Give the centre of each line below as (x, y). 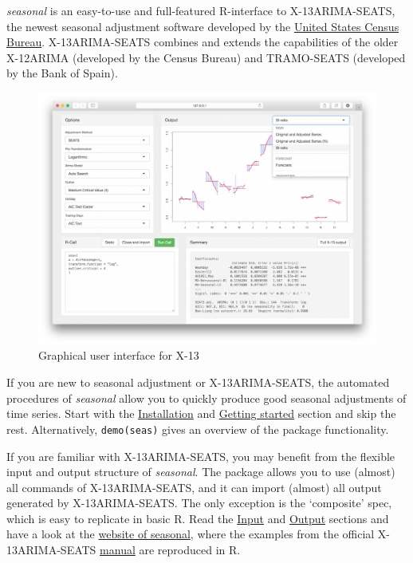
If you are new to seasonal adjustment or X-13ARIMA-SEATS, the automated (198, 382)
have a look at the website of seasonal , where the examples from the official (191, 534)
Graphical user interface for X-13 (119, 355)
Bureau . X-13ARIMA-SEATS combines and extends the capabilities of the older (203, 42)
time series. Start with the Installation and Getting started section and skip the (201, 413)
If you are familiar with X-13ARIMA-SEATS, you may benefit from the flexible (201, 456)
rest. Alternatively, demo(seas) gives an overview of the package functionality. (198, 429)
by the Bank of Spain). (62, 73)
